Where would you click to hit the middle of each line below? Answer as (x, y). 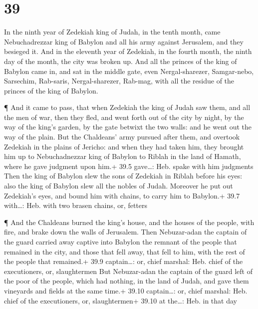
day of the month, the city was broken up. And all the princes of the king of (121, 61)
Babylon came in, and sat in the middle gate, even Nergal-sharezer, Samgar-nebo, (129, 71)
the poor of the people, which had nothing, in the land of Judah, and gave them (127, 281)
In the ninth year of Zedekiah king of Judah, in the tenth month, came (112, 32)
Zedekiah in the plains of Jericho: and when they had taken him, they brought (124, 146)
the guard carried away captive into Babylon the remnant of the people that (121, 241)
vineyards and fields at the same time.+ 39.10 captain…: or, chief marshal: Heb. (126, 290)
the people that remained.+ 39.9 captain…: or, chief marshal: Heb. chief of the (124, 261)
